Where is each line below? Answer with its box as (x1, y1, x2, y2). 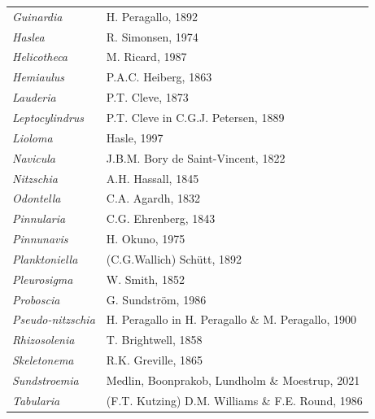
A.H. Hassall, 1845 (106, 169, 199, 186)
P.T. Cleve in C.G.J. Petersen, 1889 (106, 108, 285, 125)
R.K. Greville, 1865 (106, 351, 203, 369)
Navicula (12, 149, 55, 166)
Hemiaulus (12, 68, 65, 85)
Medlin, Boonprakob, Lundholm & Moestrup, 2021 (106, 371, 360, 388)
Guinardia (12, 7, 63, 24)
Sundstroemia (12, 371, 79, 388)
